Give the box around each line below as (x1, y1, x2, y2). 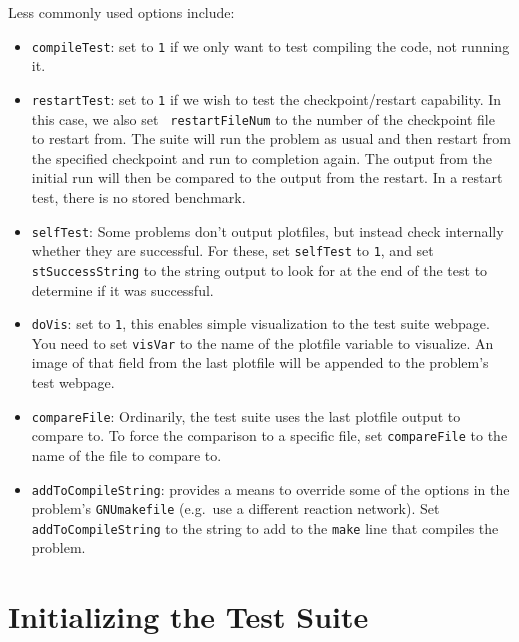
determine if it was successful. (31, 279, 214, 300)
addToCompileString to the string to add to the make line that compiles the (31, 517, 499, 538)
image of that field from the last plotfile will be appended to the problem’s (31, 352, 489, 373)
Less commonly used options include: (8, 2, 235, 22)
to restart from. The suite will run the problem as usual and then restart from (31, 128, 511, 149)
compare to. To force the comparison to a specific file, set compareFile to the (31, 425, 508, 446)
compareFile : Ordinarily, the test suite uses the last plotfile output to (31, 405, 461, 426)
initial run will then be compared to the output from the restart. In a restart (31, 167, 503, 188)
